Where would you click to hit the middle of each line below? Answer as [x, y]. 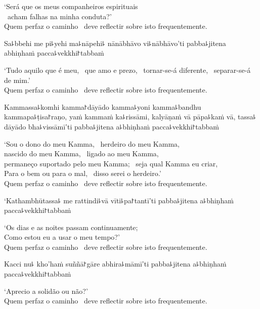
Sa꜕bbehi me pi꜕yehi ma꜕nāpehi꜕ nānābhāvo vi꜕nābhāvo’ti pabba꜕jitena [115, 43]
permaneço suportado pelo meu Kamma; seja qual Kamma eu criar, [111, 163]
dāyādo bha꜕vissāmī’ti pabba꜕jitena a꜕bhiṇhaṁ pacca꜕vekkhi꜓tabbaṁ [112, 126]
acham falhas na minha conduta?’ [59, 16]
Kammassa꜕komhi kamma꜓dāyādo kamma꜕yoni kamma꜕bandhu [103, 106]
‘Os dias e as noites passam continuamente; [71, 227]
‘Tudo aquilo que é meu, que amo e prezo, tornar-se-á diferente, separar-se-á [127, 70]
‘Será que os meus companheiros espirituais [71, 6]
